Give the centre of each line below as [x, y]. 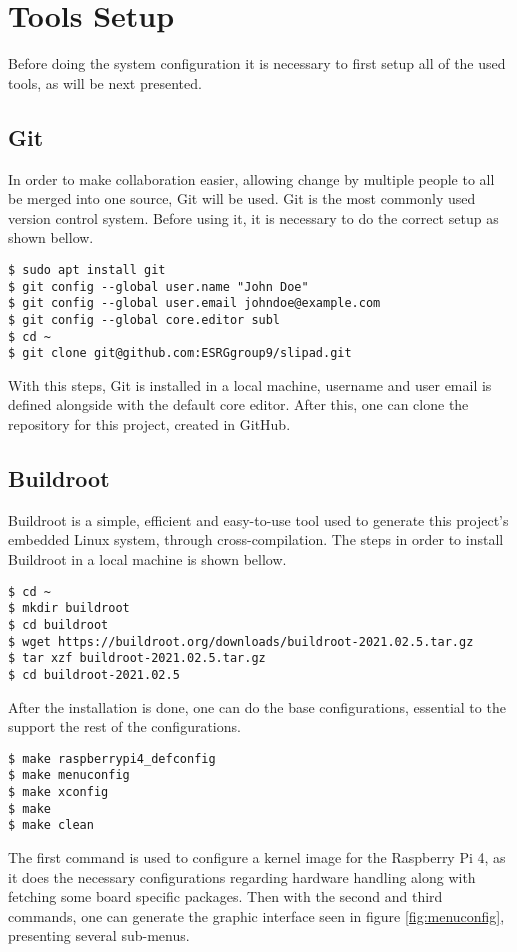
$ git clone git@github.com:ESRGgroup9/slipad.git [180, 353]
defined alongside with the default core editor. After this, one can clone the [238, 404]
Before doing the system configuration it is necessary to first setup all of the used [257, 63]
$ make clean [51, 825]
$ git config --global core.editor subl [144, 319]
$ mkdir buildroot [69, 608]
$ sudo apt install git [87, 269]
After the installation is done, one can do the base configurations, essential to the [257, 706]
